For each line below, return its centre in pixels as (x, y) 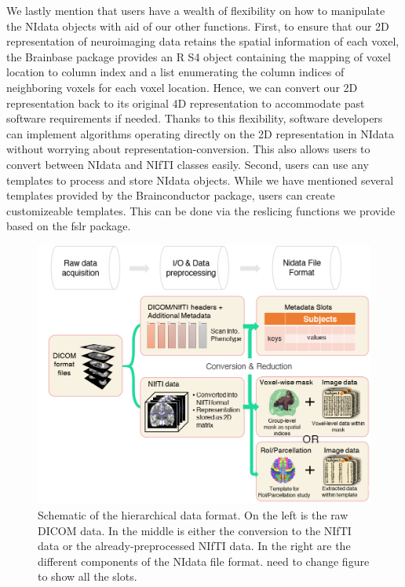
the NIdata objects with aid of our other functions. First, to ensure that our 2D (198, 26)
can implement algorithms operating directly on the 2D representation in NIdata (201, 133)
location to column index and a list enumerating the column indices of (175, 72)
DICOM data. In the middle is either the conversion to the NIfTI (195, 530)
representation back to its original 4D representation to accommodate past (186, 103)
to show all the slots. (88, 576)
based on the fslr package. (69, 226)
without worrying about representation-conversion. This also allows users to (188, 149)
